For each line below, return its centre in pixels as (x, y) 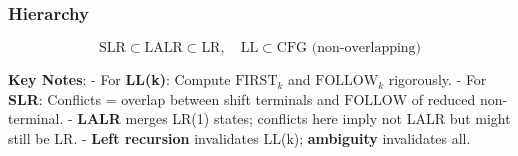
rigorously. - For (437, 79)
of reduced (443, 98)
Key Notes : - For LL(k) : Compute (119, 79)
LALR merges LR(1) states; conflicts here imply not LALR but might (294, 118)
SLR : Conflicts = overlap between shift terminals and (174, 98)
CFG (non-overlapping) (349, 48)
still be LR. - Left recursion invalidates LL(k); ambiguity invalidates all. (239, 138)
